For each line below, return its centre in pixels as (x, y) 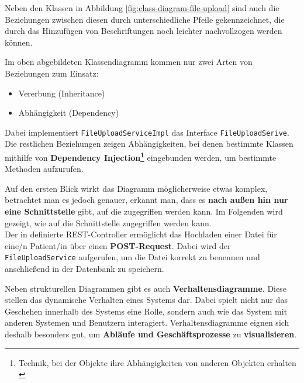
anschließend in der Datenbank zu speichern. (84, 269)
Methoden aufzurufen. (44, 169)
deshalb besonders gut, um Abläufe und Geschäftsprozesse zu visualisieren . (151, 334)
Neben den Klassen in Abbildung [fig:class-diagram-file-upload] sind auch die (142, 8)
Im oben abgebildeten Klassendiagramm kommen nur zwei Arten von (129, 62)
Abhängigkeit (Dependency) (69, 113)
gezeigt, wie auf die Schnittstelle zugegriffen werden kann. (108, 222)
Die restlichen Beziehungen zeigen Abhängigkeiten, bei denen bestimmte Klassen (149, 144)
